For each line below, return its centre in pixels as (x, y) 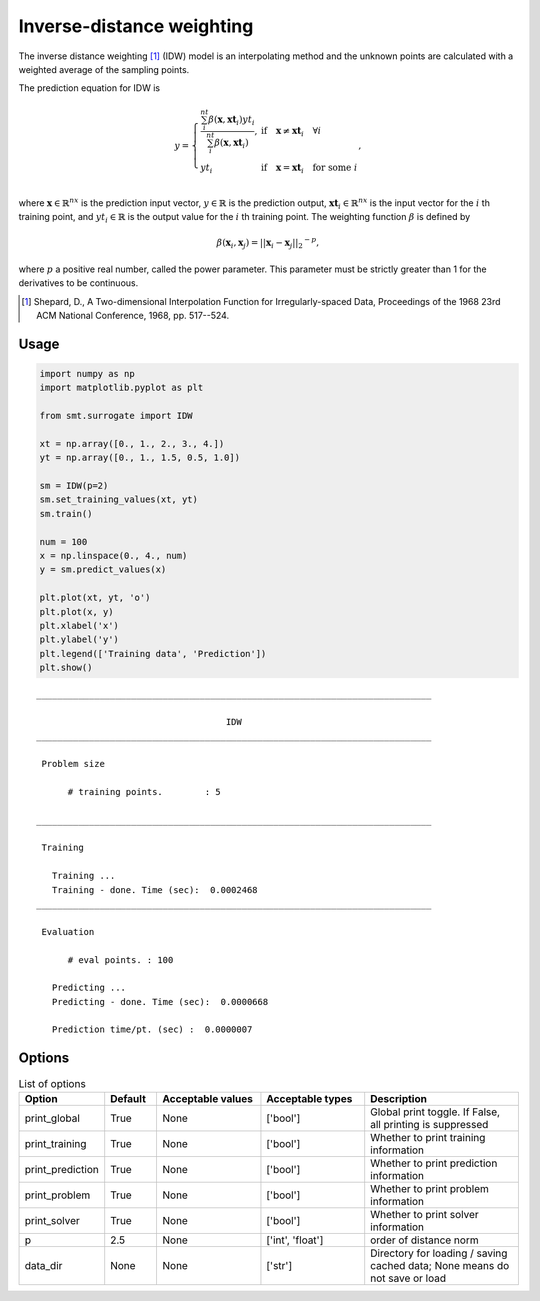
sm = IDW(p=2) (74, 486)
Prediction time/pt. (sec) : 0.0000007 (152, 1029)
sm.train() (66, 513)
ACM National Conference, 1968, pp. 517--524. (133, 315)
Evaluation (68, 931)
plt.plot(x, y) (76, 611)
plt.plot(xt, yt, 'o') (95, 598)
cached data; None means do (440, 1265)
